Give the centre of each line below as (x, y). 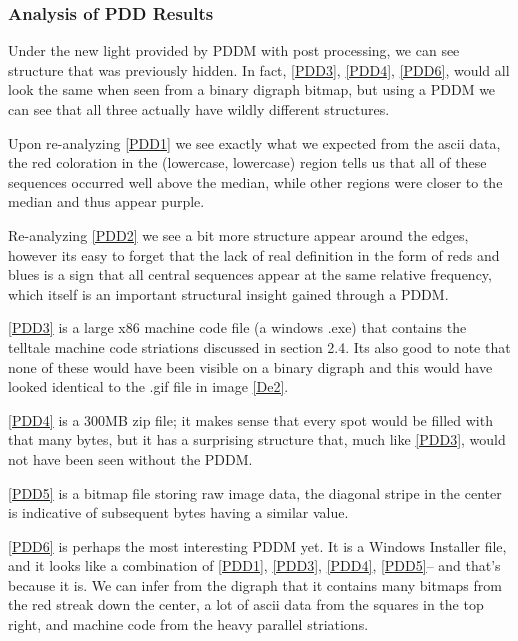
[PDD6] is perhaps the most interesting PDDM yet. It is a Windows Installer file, (257, 545)
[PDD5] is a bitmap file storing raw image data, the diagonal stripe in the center (255, 492)
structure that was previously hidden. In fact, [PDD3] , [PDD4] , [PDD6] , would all (259, 69)
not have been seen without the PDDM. (130, 458)
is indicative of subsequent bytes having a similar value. (178, 512)
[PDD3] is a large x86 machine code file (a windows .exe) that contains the (237, 327)
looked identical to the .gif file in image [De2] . (148, 386)
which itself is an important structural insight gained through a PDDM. (228, 293)
